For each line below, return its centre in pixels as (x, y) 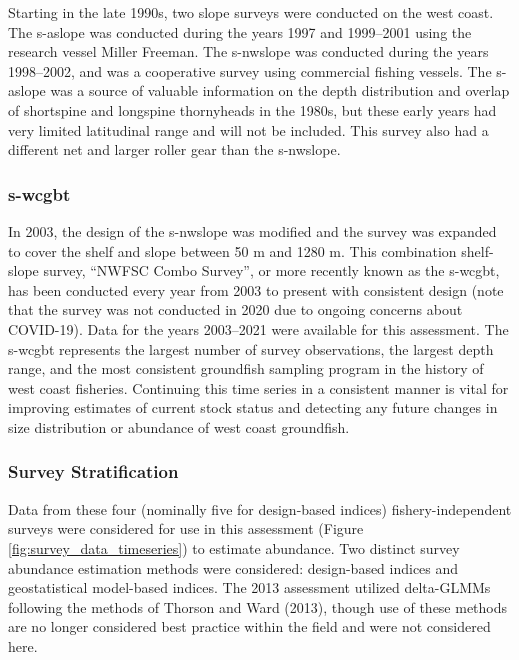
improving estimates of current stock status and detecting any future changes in (253, 407)
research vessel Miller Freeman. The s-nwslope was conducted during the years (248, 51)
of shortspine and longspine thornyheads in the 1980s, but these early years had (252, 109)
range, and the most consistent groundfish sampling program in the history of (246, 368)
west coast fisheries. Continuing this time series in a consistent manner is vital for (258, 387)
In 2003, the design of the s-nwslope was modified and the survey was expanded (252, 230)
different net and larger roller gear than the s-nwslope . (174, 149)
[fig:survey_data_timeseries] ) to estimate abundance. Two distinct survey (234, 547)
